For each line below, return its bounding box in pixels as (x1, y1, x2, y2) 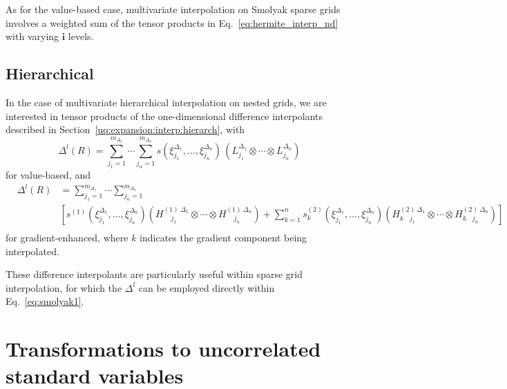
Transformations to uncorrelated (6, 335, 321, 363)
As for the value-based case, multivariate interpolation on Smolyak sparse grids (6, 2, 341, 16)
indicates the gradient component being (140, 230, 307, 244)
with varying (6, 29, 59, 43)
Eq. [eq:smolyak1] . (6, 294, 84, 308)
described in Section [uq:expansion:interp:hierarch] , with (6, 122, 245, 137)
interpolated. (6, 243, 59, 258)
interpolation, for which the (6, 280, 122, 295)
